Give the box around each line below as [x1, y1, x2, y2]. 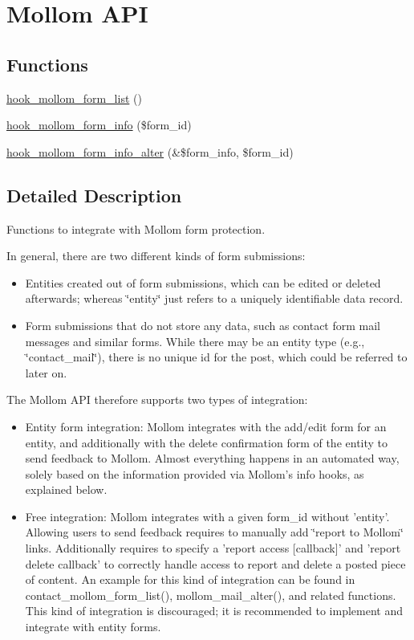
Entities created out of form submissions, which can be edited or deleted [25, 274, 381, 291]
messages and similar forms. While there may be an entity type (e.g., [25, 332, 365, 349]
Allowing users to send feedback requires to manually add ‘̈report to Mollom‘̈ [25, 524, 404, 540]
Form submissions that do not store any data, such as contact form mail [25, 316, 381, 333]
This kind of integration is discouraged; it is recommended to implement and [25, 602, 403, 619]
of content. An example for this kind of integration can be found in [25, 571, 355, 588]
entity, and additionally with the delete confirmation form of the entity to [25, 434, 388, 450]
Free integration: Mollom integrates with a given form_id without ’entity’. [25, 508, 390, 524]
